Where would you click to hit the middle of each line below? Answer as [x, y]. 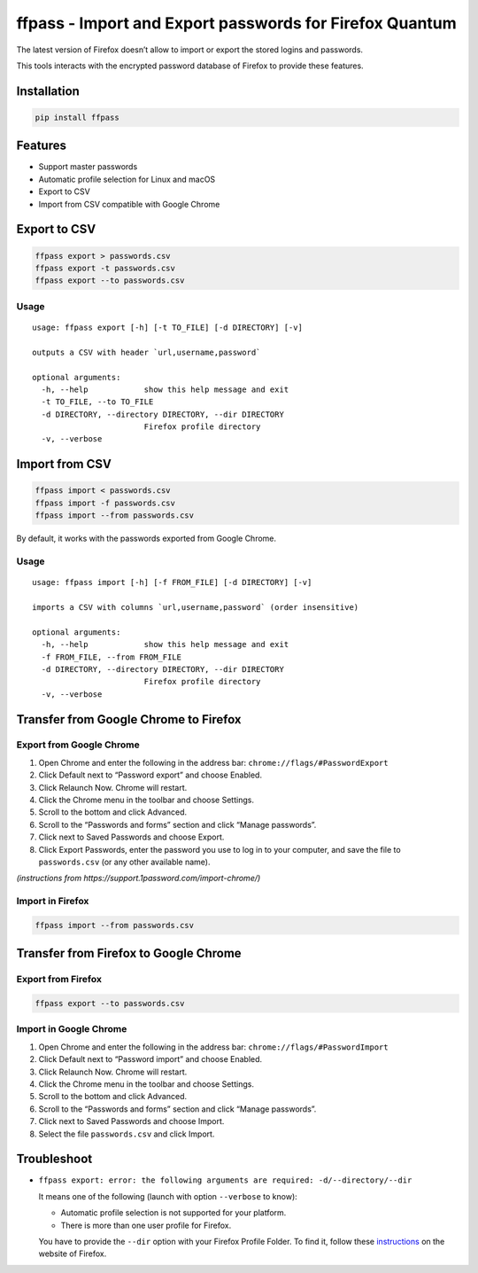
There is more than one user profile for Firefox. [146, 1225]
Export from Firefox [59, 980]
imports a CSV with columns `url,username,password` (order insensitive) [196, 607]
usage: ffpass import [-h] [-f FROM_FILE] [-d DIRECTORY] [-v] [172, 582]
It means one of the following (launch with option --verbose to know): [168, 1196]
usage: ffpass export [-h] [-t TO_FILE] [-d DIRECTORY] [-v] [167, 327]
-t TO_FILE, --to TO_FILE [97, 402]
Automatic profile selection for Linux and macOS [127, 179]
